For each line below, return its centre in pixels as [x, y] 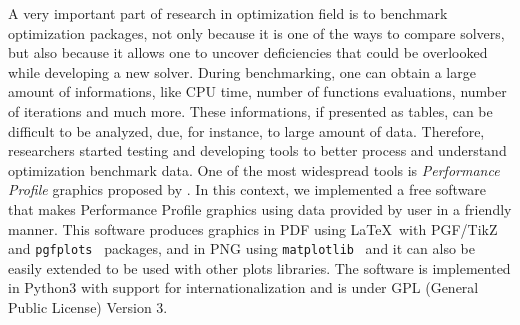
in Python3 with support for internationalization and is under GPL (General [243, 287]
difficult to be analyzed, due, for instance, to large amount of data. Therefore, [246, 130]
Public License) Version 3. [88, 306]
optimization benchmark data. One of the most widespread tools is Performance [254, 169]
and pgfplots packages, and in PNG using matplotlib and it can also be [241, 248]
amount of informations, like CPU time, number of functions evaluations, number [257, 91]
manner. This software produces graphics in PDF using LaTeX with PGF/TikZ [253, 228]
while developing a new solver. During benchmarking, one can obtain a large [242, 71]
